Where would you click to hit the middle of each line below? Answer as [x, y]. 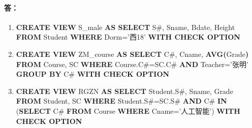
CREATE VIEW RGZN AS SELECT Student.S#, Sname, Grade [124, 91]
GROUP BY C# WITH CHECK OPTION [93, 74]
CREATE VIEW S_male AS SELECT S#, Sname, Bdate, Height [125, 27]
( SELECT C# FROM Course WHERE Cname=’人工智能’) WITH [128, 110]
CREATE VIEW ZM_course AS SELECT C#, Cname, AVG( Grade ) [132, 54]
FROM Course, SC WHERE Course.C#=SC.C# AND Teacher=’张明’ [132, 64]
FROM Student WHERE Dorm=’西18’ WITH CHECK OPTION [128, 37]
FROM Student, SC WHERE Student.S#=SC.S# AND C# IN [121, 101]
